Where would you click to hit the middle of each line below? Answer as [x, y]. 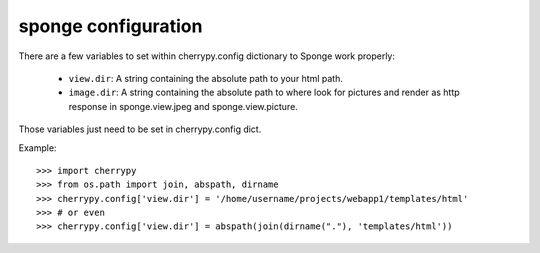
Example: [37, 147]
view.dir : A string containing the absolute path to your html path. [206, 78]
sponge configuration [110, 26]
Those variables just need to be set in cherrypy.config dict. [140, 129]
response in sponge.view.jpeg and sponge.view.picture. [183, 106]
